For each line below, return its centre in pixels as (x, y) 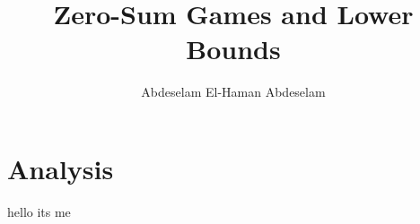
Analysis (61, 168)
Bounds (233, 49)
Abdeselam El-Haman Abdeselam (233, 92)
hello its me (39, 211)
